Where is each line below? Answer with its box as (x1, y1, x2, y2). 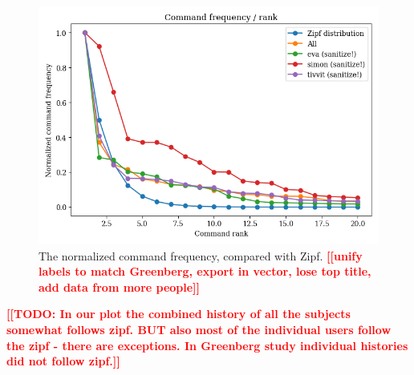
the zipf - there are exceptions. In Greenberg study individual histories (6, 337, 408, 353)
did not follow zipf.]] (6, 353, 120, 369)
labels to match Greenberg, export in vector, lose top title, (39, 263, 371, 280)
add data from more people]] (39, 278, 201, 295)
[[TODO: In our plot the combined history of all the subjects (6, 305, 351, 322)
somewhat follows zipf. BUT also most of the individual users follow (6, 321, 392, 337)
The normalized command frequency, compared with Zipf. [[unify (39, 247, 363, 264)
